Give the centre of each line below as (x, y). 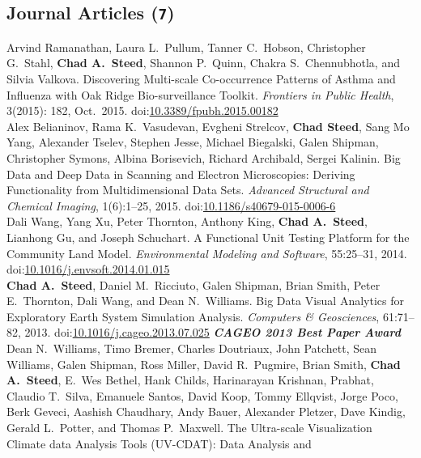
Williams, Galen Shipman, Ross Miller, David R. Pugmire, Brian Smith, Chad (204, 364)
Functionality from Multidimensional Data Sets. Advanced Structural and (188, 190)
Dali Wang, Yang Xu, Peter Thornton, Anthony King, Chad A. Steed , (187, 221)
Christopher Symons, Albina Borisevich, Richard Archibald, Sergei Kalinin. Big (204, 157)
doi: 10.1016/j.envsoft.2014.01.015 (88, 269)
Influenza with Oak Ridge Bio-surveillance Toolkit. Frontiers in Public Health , (200, 94)
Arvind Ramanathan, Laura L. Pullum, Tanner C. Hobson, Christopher (186, 47)
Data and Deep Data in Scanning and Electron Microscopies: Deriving (181, 174)
